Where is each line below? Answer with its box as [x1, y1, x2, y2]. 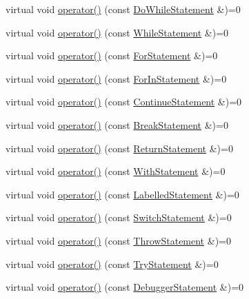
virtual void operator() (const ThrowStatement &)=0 [6, 233, 231, 247]
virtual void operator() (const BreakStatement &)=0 [6, 117, 228, 132]
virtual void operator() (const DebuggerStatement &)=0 [6, 280, 244, 294]
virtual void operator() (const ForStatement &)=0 [6, 48, 218, 63]
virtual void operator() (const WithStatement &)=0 [6, 164, 226, 178]
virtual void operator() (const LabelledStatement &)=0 [6, 187, 239, 201]
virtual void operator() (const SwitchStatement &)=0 [6, 210, 232, 225]
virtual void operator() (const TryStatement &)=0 [6, 256, 219, 271]
